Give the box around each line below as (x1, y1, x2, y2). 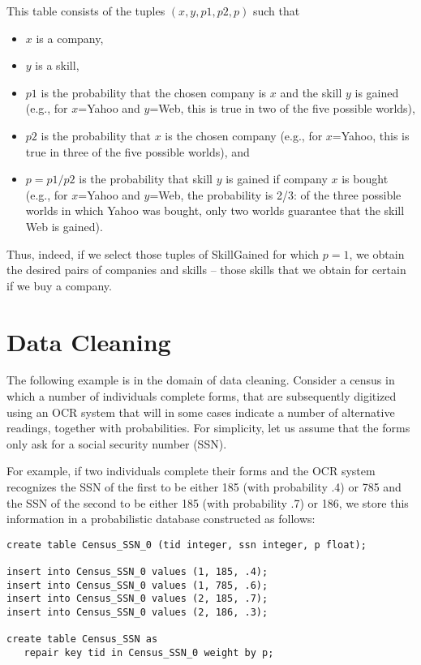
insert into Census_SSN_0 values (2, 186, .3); (6, 607, 268, 619)
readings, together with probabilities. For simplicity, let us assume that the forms (6, 419, 410, 436)
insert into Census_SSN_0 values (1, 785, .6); (6, 579, 268, 591)
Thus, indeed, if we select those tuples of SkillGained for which (6, 245, 320, 262)
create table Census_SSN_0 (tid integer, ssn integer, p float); (6, 538, 367, 551)
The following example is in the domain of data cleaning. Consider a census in (6, 371, 395, 388)
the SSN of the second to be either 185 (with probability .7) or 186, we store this (6, 494, 409, 511)
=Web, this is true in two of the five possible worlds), (149, 100, 415, 117)
